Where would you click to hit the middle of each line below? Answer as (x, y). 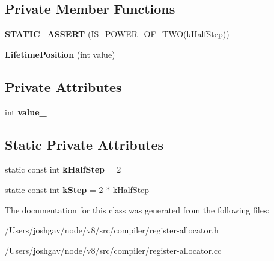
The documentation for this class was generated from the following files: (137, 210)
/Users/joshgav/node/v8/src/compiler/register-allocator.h (112, 230)
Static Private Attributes (84, 144)
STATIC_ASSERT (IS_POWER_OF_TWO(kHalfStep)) (117, 34)
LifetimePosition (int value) (60, 54)
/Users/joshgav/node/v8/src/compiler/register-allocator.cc (113, 250)
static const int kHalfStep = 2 (63, 169)
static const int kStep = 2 (54, 189)
